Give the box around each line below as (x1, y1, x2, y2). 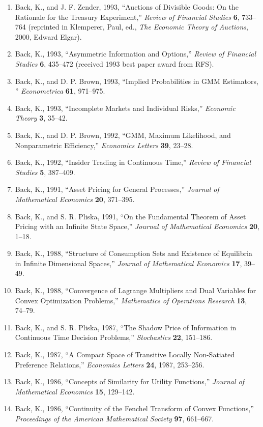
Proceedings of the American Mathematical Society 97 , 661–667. (15, 413, 214, 423)
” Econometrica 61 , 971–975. (15, 86, 105, 96)
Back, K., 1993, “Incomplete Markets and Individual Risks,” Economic (15, 102, 236, 113)
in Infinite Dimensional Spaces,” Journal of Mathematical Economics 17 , (15, 258, 242, 268)
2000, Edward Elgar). (15, 31, 82, 42)
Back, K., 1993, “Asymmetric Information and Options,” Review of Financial (15, 48, 256, 59)
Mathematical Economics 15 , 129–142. (15, 386, 135, 396)
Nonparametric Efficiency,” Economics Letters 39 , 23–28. (15, 139, 193, 150)
